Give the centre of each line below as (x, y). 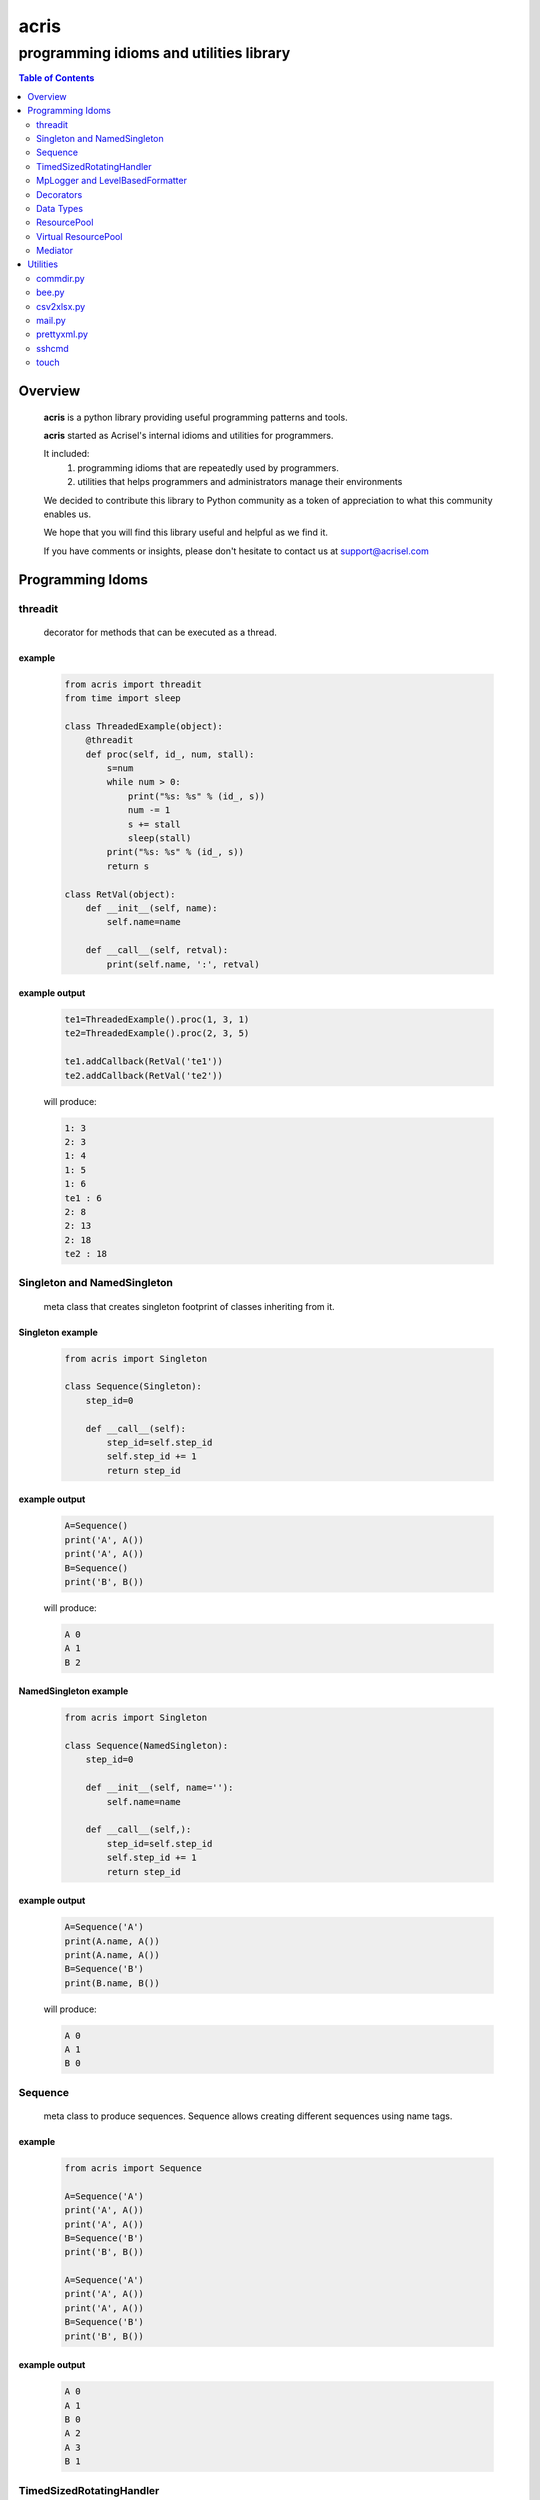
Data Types (60, 208)
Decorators (59, 194)
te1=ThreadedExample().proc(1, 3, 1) (157, 1019)
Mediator (55, 251)
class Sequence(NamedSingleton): (146, 1746)
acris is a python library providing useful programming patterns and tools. (196, 417)
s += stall (154, 824)
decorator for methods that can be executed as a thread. (160, 632)
